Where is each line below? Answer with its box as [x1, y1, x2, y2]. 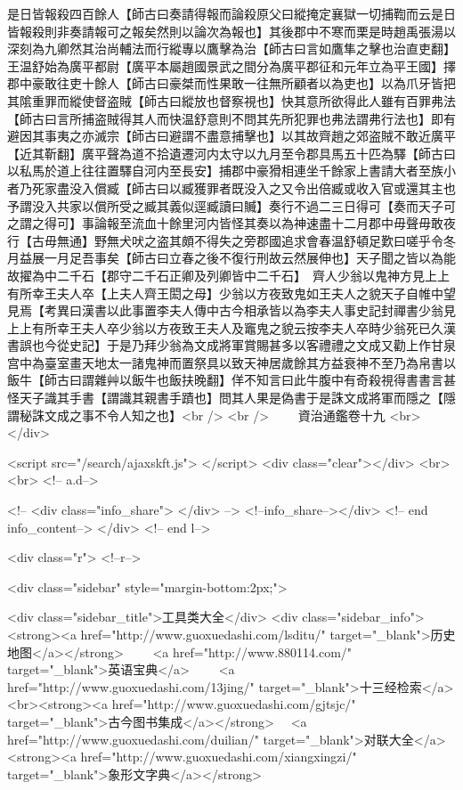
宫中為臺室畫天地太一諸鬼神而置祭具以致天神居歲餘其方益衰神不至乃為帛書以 [7, 353, 456, 371]
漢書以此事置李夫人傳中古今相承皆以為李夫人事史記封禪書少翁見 [81, 301, 456, 320]
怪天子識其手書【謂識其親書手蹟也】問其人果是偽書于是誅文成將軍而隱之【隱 [7, 388, 456, 407]
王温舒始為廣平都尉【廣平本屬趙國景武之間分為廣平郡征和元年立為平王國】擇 [7, 56, 456, 75]
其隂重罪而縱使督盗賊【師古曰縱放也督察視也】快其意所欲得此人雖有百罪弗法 [7, 91, 456, 110]
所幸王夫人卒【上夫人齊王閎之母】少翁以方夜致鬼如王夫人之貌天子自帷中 [19, 283, 443, 302]
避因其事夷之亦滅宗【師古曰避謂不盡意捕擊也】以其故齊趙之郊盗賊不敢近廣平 [7, 126, 456, 145]
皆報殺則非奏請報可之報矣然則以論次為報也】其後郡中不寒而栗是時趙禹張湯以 [7, 21, 456, 40]
